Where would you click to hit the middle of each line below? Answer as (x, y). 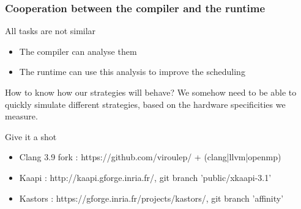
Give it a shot (31, 136)
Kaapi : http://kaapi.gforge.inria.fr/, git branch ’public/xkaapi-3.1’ (145, 177)
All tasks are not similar (50, 31)
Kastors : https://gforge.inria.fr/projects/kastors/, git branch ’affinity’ (151, 198)
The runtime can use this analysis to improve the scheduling (132, 72)
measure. (21, 116)
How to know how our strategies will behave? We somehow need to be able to (151, 92)
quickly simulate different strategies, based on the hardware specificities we (145, 104)
